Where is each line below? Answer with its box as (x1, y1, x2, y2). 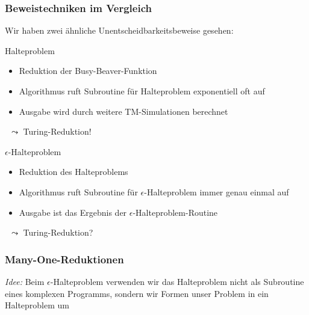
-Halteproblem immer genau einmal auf (144, 185, 289, 198)
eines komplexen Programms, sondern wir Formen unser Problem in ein (5, 287, 269, 299)
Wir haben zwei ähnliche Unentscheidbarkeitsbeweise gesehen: (5, 24, 234, 37)
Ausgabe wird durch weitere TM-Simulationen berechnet (19, 105, 228, 117)
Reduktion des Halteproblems (19, 165, 128, 178)
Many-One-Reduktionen (5, 251, 124, 266)
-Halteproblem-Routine (133, 206, 218, 218)
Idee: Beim (5, 275, 45, 287)
